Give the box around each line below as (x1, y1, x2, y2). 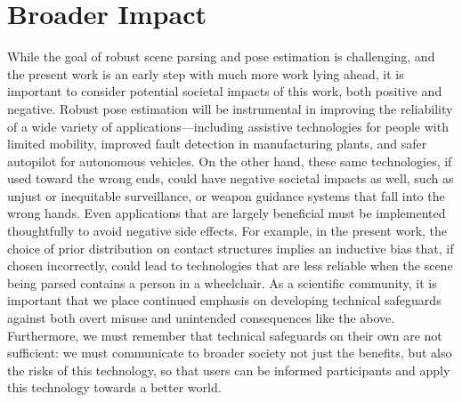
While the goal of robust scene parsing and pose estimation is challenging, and (7, 47, 435, 66)
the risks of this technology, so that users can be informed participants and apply (7, 360, 450, 379)
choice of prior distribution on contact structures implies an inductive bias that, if (7, 238, 454, 257)
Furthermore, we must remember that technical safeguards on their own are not (7, 326, 442, 344)
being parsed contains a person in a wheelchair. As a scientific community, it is (7, 273, 437, 292)
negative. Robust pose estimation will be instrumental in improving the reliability (7, 99, 453, 117)
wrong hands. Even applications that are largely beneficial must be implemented (7, 204, 446, 222)
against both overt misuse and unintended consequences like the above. (7, 309, 395, 327)
